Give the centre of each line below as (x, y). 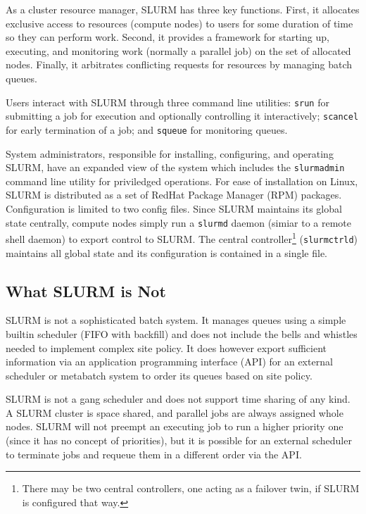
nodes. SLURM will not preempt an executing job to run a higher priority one (175, 426)
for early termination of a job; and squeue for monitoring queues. (147, 129)
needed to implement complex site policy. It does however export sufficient (166, 347)
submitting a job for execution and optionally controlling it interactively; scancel (182, 116)
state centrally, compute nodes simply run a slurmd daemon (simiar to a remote (179, 222)
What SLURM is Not (86, 290)
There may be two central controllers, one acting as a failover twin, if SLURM (191, 488)
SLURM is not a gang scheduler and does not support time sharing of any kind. (178, 399)
